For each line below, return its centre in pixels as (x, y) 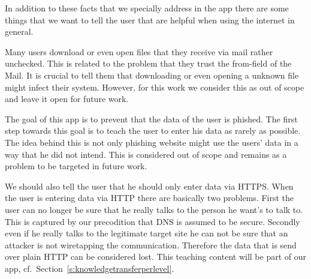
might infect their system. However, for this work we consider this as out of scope (155, 87)
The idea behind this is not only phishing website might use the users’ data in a (152, 142)
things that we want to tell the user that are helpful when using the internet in (150, 19)
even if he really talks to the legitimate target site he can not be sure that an (147, 233)
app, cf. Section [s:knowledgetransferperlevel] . (90, 268)
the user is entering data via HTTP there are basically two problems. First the (150, 198)
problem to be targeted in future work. (76, 166)
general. (19, 31)
